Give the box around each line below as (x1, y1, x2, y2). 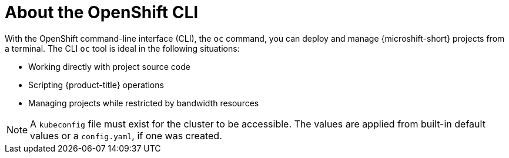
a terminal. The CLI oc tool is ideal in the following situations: (5, 43, 240, 53)
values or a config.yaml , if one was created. (30, 129, 222, 142)
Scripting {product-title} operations (28, 79, 164, 90)
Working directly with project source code (28, 61, 190, 72)
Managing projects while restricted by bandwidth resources (28, 98, 259, 108)
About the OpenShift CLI (5, 2, 199, 22)
